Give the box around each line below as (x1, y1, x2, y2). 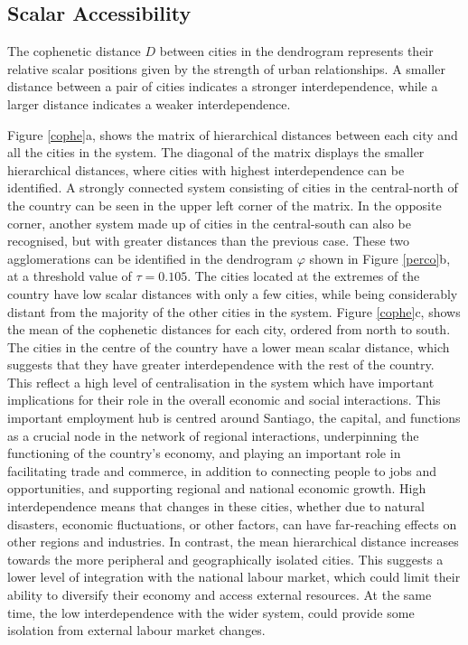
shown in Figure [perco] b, (309, 248, 451, 267)
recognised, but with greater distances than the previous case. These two (7, 231, 410, 250)
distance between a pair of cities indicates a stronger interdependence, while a (7, 77, 438, 96)
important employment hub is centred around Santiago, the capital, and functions (7, 408, 461, 427)
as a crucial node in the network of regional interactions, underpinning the (7, 425, 419, 444)
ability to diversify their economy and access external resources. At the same (7, 585, 432, 604)
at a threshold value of (7, 266, 132, 285)
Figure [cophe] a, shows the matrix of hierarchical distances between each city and (7, 125, 458, 144)
